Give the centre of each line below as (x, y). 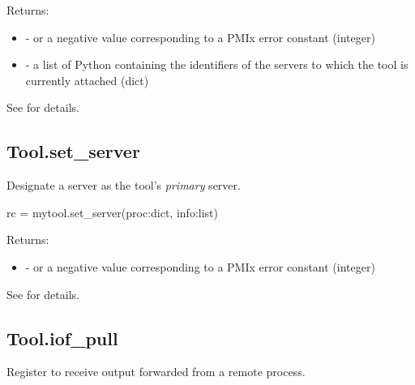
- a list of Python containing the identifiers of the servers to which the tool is (217, 64)
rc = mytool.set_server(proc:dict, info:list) (112, 212)
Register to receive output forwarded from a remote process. (156, 372)
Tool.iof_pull (62, 338)
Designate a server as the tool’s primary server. (124, 185)
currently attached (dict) (87, 80)
